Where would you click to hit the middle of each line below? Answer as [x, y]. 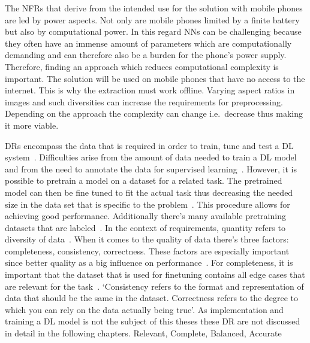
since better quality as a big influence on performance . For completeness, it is [149, 262]
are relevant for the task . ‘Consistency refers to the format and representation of [154, 286]
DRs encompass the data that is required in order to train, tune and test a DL [149, 145]
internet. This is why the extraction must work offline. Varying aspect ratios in [150, 90]
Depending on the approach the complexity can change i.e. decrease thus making [154, 113]
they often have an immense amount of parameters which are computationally [148, 43]
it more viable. [32, 125]
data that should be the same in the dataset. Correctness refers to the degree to [152, 298]
